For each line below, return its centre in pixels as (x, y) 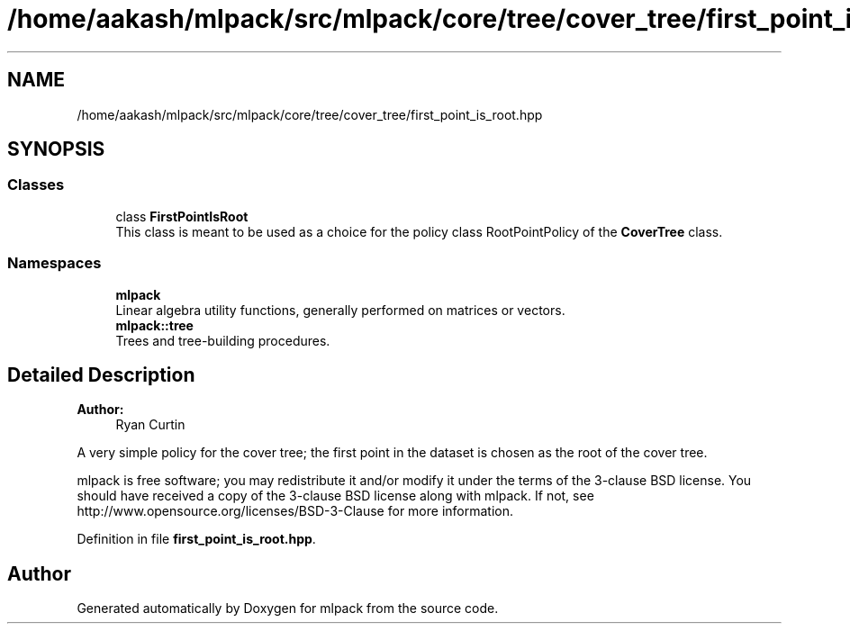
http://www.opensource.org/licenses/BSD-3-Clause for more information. (295, 511)
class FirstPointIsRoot (182, 216)
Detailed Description (101, 374)
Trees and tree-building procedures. (223, 340)
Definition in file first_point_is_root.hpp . (196, 539)
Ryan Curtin (150, 425)
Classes (36, 185)
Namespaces (54, 263)
